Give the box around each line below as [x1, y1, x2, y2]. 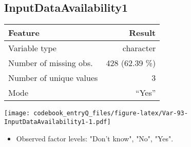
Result [129, 27, 156, 39]
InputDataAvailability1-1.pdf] [4, 118, 111, 125]
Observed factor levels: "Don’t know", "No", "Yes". [16, 133, 174, 143]
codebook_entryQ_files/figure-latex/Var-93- [33, 110, 188, 117]
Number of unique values [8, 72, 98, 84]
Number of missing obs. [8, 57, 93, 69]
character [122, 42, 156, 54]
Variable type [8, 42, 56, 54]
